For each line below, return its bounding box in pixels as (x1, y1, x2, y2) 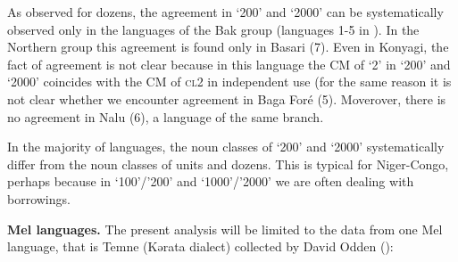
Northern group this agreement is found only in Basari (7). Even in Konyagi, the (7, 37, 449, 56)
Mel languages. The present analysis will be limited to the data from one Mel (7, 219, 443, 238)
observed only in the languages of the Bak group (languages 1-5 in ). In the (7, 20, 420, 38)
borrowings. (7, 189, 71, 208)
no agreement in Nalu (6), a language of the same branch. (7, 107, 324, 126)
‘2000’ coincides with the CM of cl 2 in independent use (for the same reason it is (7, 72, 452, 91)
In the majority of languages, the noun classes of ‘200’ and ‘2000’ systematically (7, 137, 445, 156)
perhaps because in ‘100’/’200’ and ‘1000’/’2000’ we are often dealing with (7, 172, 414, 191)
